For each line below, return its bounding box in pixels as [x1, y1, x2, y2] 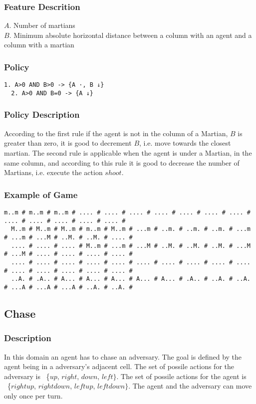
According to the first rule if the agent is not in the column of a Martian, [4, 128, 228, 138]
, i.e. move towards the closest [139, 138, 231, 148]
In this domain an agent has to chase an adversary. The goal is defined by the [4, 351, 242, 362]
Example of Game [4, 188, 78, 201]
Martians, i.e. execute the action [4, 167, 103, 178]
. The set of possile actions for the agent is [116, 371, 247, 381]
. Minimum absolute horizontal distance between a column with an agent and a [9, 29, 252, 40]
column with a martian [4, 39, 74, 50]
